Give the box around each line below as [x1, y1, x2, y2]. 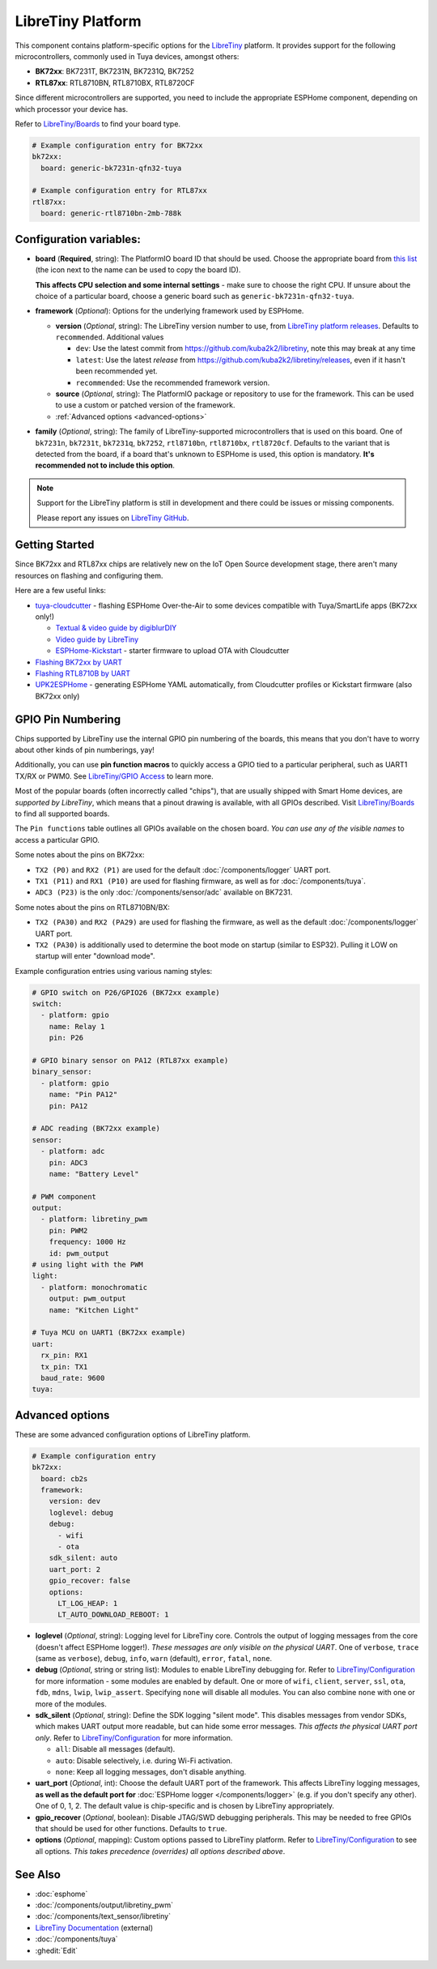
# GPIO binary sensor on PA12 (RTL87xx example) [32, 1056, 229, 1065]
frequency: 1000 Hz [49, 1237, 127, 1247]
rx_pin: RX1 [40, 1351, 88, 1360]
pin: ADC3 [49, 1158, 88, 1167]
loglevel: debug [49, 1508, 113, 1517]
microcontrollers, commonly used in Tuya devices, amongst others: [15, 51, 240, 61]
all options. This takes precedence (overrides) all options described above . [35, 1846, 286, 1856]
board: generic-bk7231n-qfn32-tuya [40, 163, 182, 173]
